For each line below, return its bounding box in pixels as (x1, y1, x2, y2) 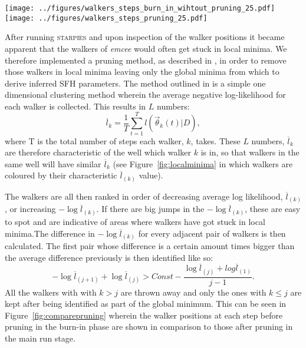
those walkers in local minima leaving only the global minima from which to (5, 65, 279, 78)
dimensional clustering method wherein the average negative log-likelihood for (5, 88, 286, 101)
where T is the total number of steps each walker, (5, 134, 184, 147)
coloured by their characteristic (5, 169, 117, 181)
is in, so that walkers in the (200, 146, 300, 158)
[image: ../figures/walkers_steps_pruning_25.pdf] (5, 14, 208, 22)
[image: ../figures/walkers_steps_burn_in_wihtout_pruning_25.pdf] (5, 4, 275, 12)
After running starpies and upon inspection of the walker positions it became (5, 31, 285, 43)
